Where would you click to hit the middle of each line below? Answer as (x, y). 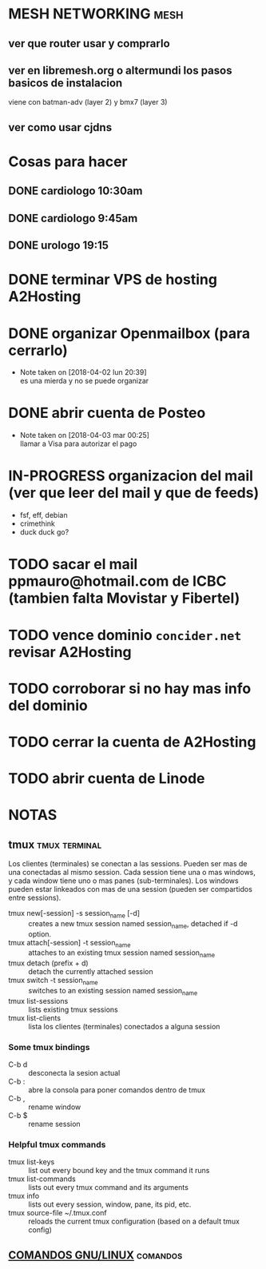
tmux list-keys (32, 1162)
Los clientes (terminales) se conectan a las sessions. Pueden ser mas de (128, 864)
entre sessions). (35, 898)
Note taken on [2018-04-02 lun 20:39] (83, 372)
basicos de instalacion (66, 83)
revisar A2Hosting (70, 652)
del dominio (48, 705)
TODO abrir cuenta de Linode (107, 779)
